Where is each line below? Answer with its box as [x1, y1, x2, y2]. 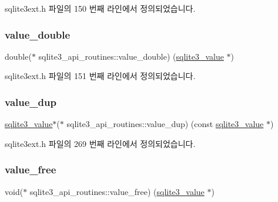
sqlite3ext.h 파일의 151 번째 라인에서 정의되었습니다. [5, 70, 196, 82]
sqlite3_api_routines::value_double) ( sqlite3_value [38, 50, 224, 62]
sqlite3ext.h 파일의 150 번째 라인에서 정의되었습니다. [5, 2, 196, 14]
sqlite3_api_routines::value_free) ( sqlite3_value [29, 185, 205, 197]
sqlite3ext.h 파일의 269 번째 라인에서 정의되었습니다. [5, 137, 196, 149]
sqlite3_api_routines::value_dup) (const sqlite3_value [66, 118, 264, 130]
